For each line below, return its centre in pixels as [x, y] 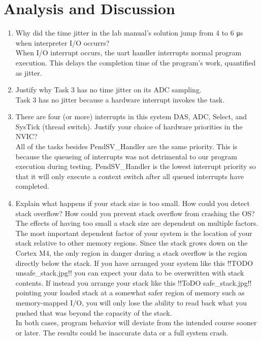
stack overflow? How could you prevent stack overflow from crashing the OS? [135, 213]
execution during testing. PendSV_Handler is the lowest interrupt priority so [136, 166]
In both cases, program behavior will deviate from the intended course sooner [136, 322]
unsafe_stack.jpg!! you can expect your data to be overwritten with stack [130, 273]
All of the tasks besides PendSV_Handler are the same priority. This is [126, 146]
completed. [32, 186]
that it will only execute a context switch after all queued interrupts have [130, 176]
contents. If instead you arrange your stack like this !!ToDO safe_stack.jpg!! [134, 282]
